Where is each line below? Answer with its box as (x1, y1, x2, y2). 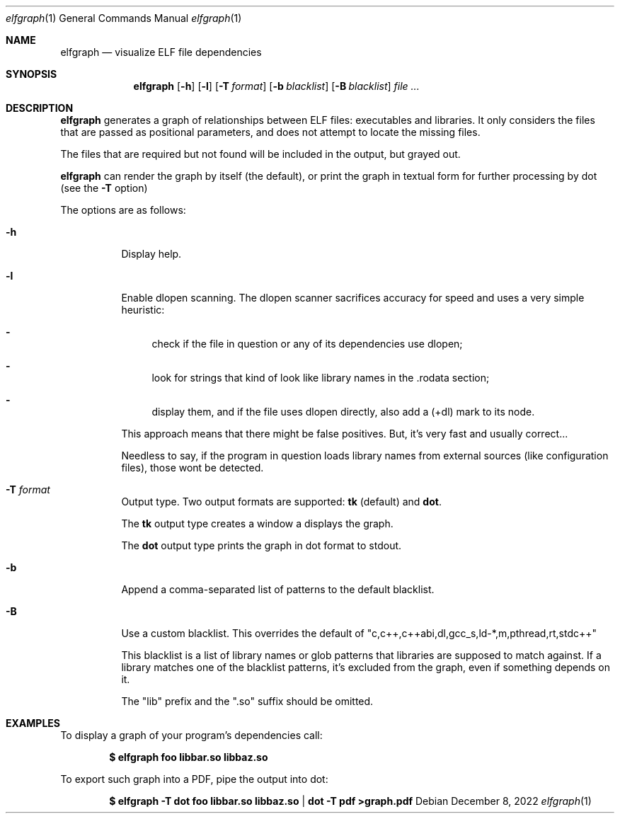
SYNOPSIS (6, 68, 57, 80)
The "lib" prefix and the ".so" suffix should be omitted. (121, 695, 374, 707)
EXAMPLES (6, 717, 60, 729)
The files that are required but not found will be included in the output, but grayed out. (60, 148, 461, 160)
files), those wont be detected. (121, 462, 264, 474)
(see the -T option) (60, 182, 148, 194)
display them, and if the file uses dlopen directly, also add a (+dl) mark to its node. (151, 406, 535, 418)
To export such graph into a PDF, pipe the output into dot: (60, 773, 328, 785)
